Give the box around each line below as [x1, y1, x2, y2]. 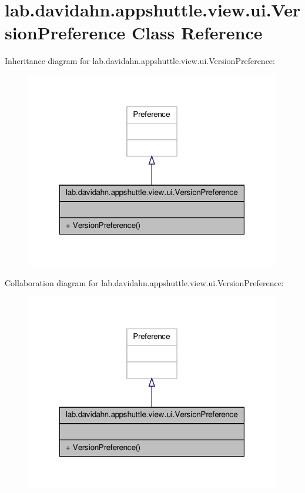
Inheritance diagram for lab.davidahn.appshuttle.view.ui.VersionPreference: [5, 55, 275, 67]
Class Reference [131, 21, 263, 45]
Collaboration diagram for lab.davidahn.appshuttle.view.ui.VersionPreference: [5, 276, 284, 289]
